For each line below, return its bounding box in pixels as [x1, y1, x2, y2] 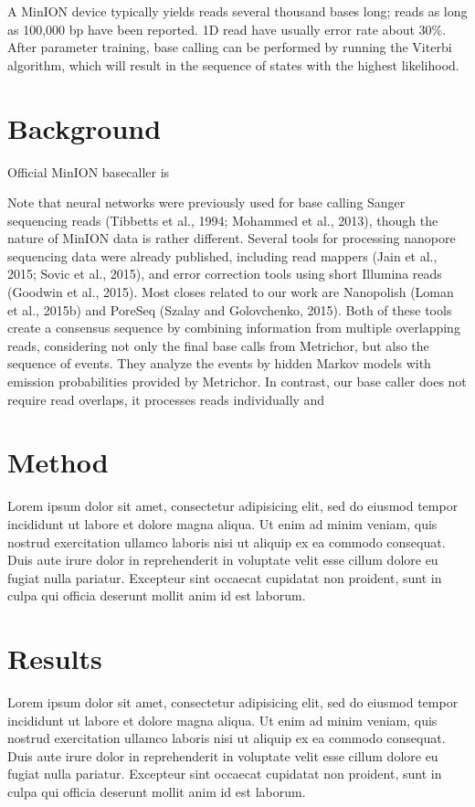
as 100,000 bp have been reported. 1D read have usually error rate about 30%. [7, 19, 447, 38]
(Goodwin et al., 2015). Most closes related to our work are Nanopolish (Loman [7, 282, 454, 302]
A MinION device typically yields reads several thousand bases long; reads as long [7, 2, 468, 20]
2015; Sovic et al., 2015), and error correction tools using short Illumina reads [7, 264, 442, 283]
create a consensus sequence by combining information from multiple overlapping [7, 318, 460, 337]
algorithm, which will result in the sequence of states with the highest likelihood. [7, 55, 459, 74]
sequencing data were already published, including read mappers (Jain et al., [7, 246, 438, 265]
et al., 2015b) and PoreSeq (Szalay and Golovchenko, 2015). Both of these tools [7, 300, 452, 319]
